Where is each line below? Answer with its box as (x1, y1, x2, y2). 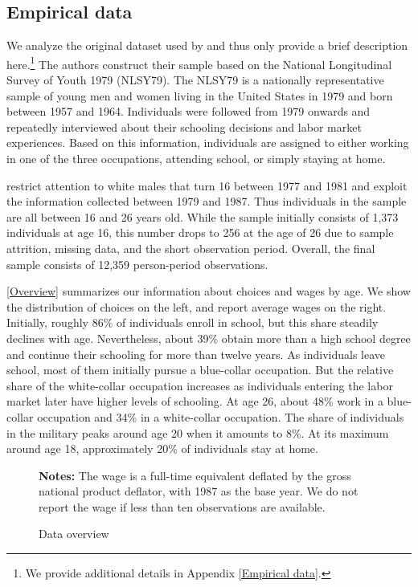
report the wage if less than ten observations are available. (39, 498, 326, 515)
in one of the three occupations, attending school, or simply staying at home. (6, 150, 386, 167)
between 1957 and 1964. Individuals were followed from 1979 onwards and (6, 103, 371, 120)
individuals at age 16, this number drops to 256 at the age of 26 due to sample (6, 224, 394, 241)
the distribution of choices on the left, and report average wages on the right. (6, 298, 387, 315)
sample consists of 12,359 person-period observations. (6, 255, 268, 272)
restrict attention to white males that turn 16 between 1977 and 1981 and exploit (6, 177, 408, 194)
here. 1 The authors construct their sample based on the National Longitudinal (6, 53, 392, 72)
